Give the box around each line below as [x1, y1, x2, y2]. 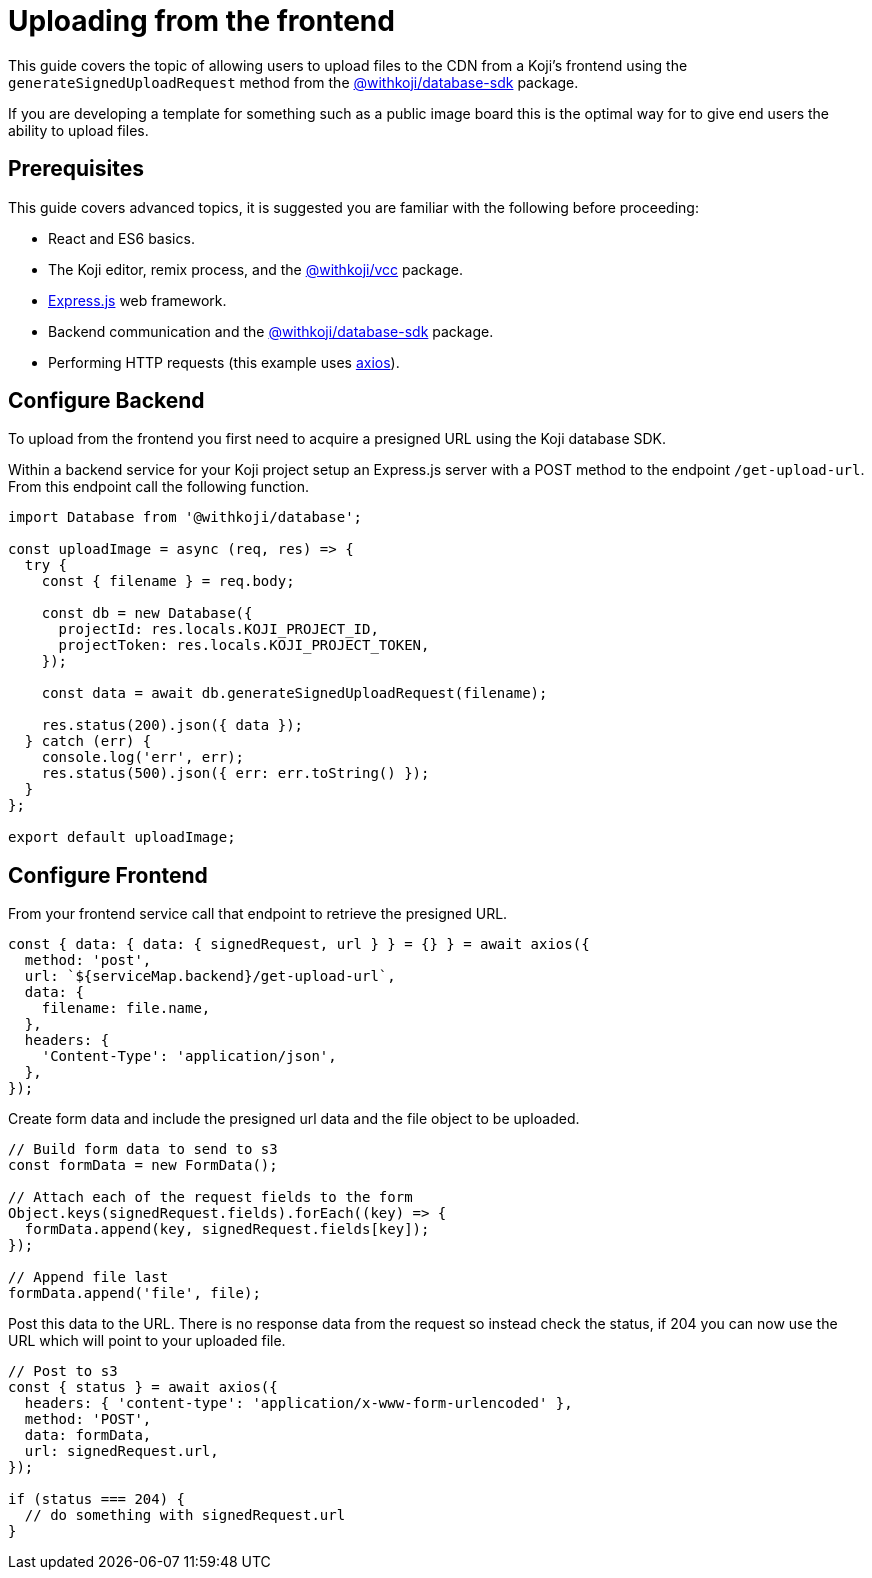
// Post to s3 [8, 1363, 118, 1380]
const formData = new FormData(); [8, 1157, 278, 1174]
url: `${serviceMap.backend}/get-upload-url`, [24, 968, 396, 985]
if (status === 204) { [8, 1491, 186, 1508]
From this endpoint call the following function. [8, 478, 310, 496]
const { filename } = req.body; [41, 573, 295, 590]
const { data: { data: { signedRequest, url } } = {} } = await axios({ [8, 936, 590, 953]
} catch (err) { [24, 733, 152, 750]
